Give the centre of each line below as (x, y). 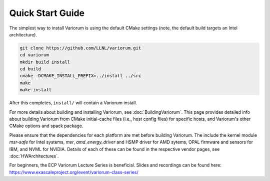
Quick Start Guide (47, 13)
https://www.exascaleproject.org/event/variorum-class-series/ (74, 172)
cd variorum (34, 55)
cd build (30, 69)
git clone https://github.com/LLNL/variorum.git (80, 48)
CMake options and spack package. (46, 126)
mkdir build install (45, 62)
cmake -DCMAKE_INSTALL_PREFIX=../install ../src (80, 76)
